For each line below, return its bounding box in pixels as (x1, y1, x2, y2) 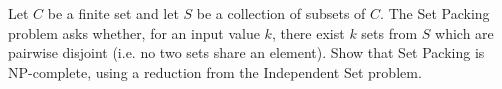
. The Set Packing (380, 3, 490, 23)
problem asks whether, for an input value (8, 22, 260, 43)
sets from (361, 22, 418, 43)
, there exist (271, 22, 345, 43)
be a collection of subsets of (196, 3, 366, 23)
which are (435, 22, 494, 43)
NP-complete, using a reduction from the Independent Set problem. (8, 61, 422, 82)
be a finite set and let (47, 3, 179, 23)
